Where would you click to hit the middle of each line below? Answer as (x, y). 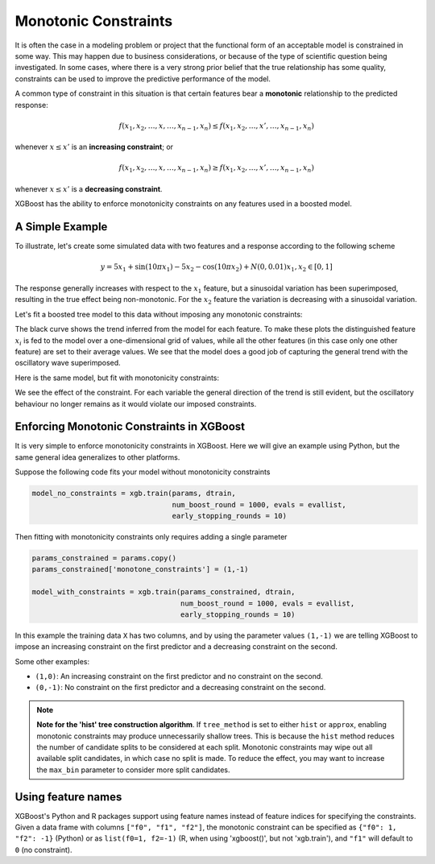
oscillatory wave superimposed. (68, 363)
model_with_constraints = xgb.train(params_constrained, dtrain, (164, 592)
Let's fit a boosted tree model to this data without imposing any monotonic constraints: (159, 314)
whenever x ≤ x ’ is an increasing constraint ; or (94, 147)
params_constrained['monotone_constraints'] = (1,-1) (140, 569)
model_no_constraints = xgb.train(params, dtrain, (134, 494)
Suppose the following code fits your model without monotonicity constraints (143, 472)
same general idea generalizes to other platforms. (97, 457)
